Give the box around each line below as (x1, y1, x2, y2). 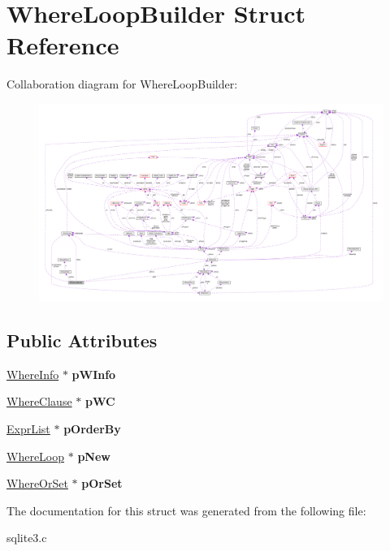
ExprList (6, 420, 50, 437)
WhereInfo (6, 365, 59, 382)
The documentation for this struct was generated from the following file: (6, 501, 366, 519)
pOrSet (81, 475, 123, 492)
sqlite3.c (6, 529, 47, 546)
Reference (6, 28, 119, 62)
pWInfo (71, 365, 116, 382)
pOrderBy (63, 420, 121, 437)
